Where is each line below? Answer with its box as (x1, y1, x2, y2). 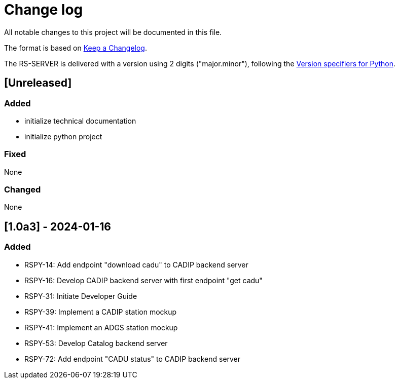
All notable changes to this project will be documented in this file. (4, 27, 222, 36)
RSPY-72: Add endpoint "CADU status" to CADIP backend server (24, 354, 241, 363)
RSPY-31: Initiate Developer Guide (24, 291, 137, 300)
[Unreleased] (4, 76, 72, 90)
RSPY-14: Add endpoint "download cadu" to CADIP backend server (24, 260, 248, 269)
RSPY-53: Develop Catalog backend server (24, 338, 168, 348)
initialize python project (24, 132, 102, 141)
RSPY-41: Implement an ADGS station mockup (24, 323, 178, 332)
